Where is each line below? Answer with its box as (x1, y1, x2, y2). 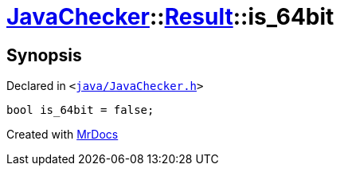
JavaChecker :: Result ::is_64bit (6, 3, 334, 30)
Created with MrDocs (6, 127, 119, 142)
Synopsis (6, 45, 82, 65)
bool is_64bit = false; (6, 104, 154, 117)
